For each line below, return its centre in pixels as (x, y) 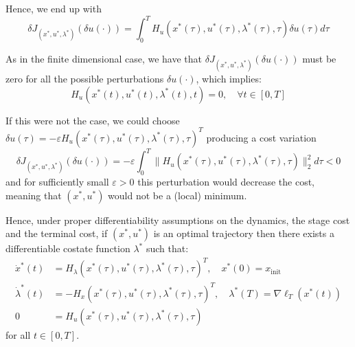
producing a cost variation (261, 137)
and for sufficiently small (57, 182)
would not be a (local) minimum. (177, 195)
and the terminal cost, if (57, 233)
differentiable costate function (68, 248)
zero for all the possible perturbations (85, 79)
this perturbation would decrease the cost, (226, 182)
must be (319, 58)
